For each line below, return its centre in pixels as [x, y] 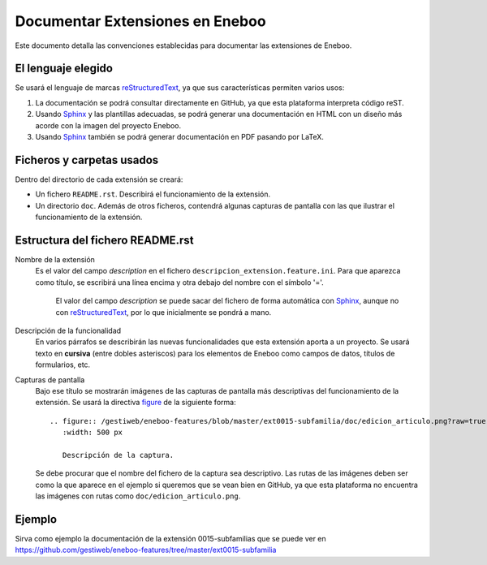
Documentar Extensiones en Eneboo [141, 21]
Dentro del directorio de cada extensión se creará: [99, 179]
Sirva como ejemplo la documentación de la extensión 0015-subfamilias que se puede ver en [170, 538]
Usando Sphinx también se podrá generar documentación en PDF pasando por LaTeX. [180, 137]
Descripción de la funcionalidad [68, 330]
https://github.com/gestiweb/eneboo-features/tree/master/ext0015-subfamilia [146, 550]
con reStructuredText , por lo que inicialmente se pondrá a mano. [164, 312]
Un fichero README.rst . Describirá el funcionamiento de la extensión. [153, 194]
